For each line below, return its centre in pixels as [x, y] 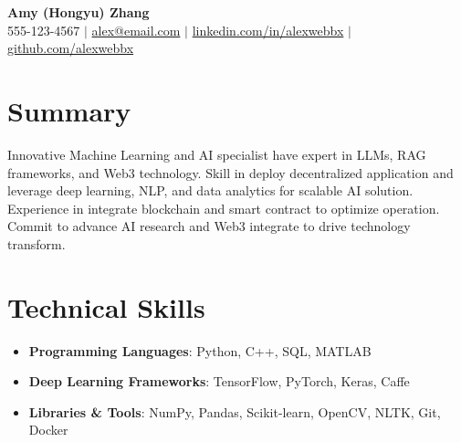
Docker [48, 430]
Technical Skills [106, 306]
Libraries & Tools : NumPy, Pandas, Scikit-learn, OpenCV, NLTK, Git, [235, 411]
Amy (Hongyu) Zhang [79, 12]
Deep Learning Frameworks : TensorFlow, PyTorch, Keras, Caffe [219, 381]
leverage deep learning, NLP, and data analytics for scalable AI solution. [210, 190]
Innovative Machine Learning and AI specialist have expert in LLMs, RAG [217, 154]
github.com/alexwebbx [71, 48]
